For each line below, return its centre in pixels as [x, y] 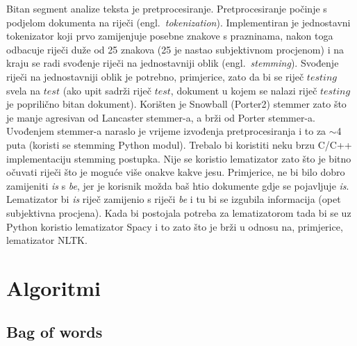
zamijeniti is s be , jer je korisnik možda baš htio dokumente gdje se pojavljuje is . [178, 185]
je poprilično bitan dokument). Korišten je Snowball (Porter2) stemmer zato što [176, 104]
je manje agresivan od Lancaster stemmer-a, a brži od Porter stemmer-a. [161, 117]
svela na [24, 90]
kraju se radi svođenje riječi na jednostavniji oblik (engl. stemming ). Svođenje [173, 63]
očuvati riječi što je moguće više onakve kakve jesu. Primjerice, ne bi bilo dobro [176, 172]
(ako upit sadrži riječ [107, 90]
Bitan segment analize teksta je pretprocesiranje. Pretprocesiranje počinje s [167, 8]
